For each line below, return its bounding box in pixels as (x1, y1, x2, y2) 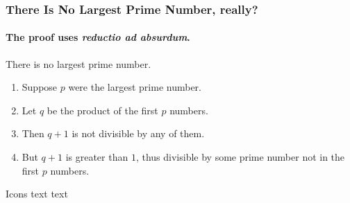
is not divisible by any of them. (72, 126, 205, 141)
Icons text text (6, 186, 68, 201)
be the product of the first (47, 103, 158, 117)
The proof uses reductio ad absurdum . (6, 30, 190, 44)
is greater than (65, 150, 128, 164)
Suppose (22, 80, 58, 94)
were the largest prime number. (68, 80, 201, 94)
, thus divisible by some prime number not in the (135, 150, 345, 164)
